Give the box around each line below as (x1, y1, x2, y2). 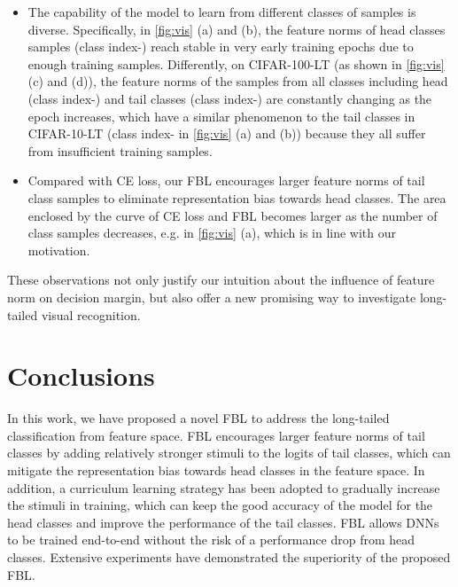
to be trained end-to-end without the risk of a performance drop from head (7, 530, 415, 549)
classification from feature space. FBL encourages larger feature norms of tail (7, 426, 425, 444)
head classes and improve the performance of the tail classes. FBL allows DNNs (7, 513, 439, 531)
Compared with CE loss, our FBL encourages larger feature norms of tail (27, 171, 425, 190)
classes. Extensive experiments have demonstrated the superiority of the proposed (7, 547, 451, 566)
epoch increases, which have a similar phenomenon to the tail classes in (27, 106, 415, 125)
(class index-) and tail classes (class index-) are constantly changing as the (27, 89, 432, 107)
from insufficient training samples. (27, 141, 213, 160)
